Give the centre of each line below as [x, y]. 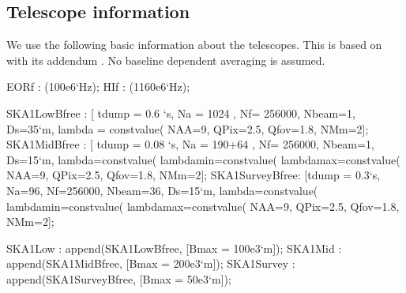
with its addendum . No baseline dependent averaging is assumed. [166, 60]
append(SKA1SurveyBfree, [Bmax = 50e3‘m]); [119, 278]
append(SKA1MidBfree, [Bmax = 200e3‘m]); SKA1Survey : [151, 263]
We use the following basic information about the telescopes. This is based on [194, 45]
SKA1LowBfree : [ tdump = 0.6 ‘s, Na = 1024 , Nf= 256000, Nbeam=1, [181, 113]
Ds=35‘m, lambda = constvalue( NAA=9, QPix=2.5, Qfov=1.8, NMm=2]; [188, 128]
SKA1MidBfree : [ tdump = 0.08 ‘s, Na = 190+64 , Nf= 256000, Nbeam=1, [190, 144]
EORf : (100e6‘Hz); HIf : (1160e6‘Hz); [98, 86]
